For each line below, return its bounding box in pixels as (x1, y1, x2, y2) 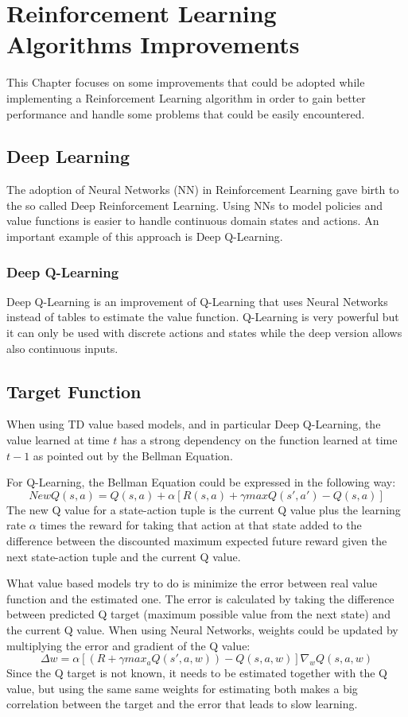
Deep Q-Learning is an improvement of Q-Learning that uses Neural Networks (6, 293, 388, 309)
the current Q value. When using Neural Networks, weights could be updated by (6, 622, 398, 638)
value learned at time (6, 432, 110, 448)
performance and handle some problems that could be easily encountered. (6, 105, 365, 122)
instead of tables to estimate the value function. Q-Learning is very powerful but (6, 308, 399, 325)
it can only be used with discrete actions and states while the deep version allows (6, 324, 402, 341)
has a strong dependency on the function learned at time (120, 432, 398, 448)
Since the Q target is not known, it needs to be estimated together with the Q (6, 665, 387, 681)
